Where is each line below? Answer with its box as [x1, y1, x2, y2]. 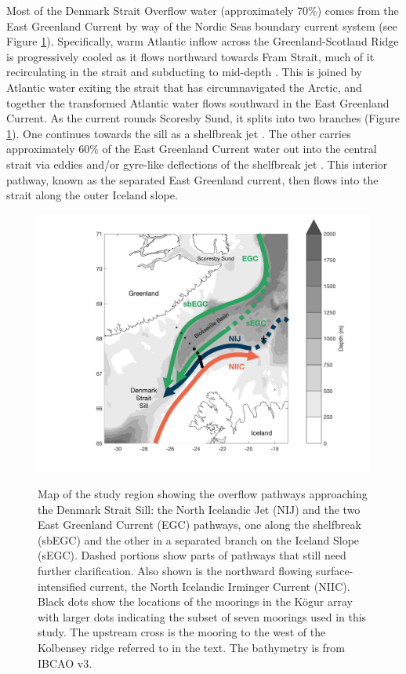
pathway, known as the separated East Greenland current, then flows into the [6, 171, 379, 188]
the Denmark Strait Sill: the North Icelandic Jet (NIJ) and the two [38, 501, 361, 517]
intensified [38, 577, 86, 594]
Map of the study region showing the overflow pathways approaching [38, 486, 368, 502]
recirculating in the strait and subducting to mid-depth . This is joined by [6, 64, 362, 80]
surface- [316, 563, 353, 579]
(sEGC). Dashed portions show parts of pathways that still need [38, 547, 346, 563]
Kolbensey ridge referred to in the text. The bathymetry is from [38, 639, 345, 656]
